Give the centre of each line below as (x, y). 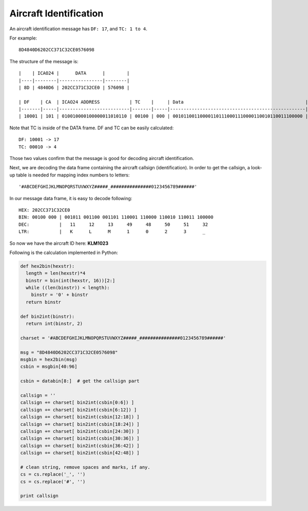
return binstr (44, 302)
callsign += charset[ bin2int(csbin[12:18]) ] (80, 417)
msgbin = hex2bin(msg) (49, 359)
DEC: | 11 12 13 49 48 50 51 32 (113, 224)
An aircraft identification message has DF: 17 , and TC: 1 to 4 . (78, 29)
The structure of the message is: (44, 61)
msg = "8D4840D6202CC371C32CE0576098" (69, 352)
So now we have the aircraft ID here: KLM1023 (59, 243)
